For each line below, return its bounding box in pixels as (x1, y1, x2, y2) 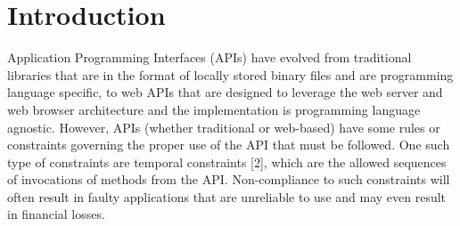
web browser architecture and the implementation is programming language (7, 100, 421, 118)
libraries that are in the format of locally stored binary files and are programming (7, 65, 454, 84)
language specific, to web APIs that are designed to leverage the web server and (7, 83, 443, 101)
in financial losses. (7, 205, 105, 223)
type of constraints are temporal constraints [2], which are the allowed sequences (7, 152, 447, 171)
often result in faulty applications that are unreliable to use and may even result (7, 187, 447, 206)
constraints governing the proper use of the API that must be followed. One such (7, 135, 450, 154)
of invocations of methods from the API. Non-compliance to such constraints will (7, 170, 450, 189)
